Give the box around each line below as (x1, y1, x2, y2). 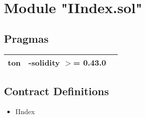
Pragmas (4, 31, 49, 46)
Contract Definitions (4, 83, 109, 98)
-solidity (28, 56, 60, 68)
